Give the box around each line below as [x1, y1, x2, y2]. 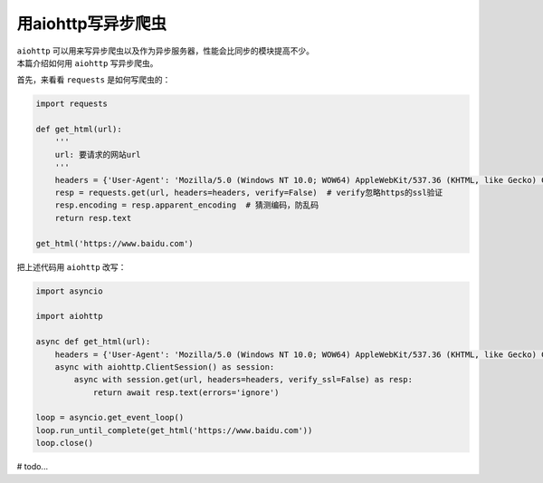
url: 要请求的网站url [54, 150, 141, 159]
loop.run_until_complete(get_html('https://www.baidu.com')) [35, 425, 313, 435]
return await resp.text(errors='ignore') [92, 387, 280, 398]
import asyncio [35, 285, 103, 296]
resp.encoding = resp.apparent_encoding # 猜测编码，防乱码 [54, 200, 319, 210]
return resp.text [54, 213, 132, 223]
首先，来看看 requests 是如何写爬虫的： [16, 74, 171, 85]
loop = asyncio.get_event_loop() [35, 412, 185, 423]
